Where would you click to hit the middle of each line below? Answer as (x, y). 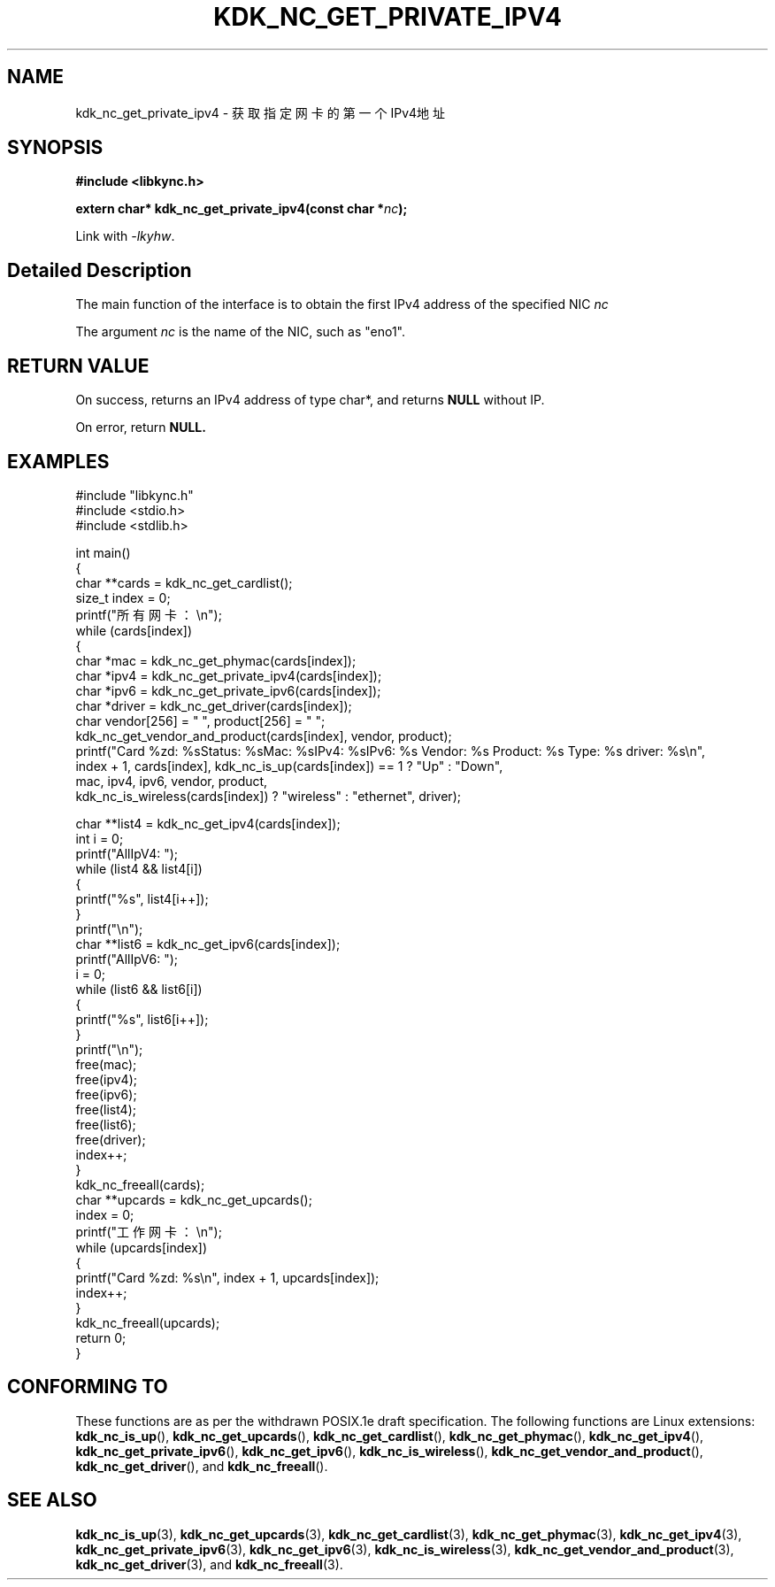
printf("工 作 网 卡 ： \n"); (149, 1231)
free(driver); (111, 1139)
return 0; (101, 1337)
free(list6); (106, 1124)
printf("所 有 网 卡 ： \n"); (149, 614)
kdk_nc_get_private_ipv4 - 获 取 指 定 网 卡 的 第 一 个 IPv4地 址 (261, 112)
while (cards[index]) (134, 630)
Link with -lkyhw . (125, 236)
